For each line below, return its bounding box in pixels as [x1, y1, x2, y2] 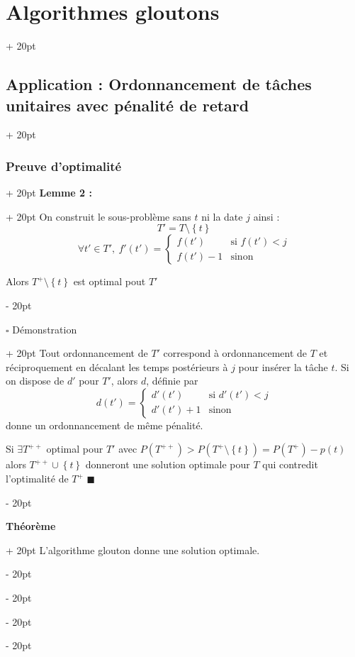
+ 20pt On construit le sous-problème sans [6, 209, 191, 223]
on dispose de [6, 373, 64, 388]
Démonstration [12, 321, 77, 336]
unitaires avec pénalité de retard [6, 94, 249, 116]
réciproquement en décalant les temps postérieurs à [6, 359, 228, 374]
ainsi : [253, 209, 280, 223]
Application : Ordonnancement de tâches [6, 73, 312, 95]
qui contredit [262, 457, 318, 472]
